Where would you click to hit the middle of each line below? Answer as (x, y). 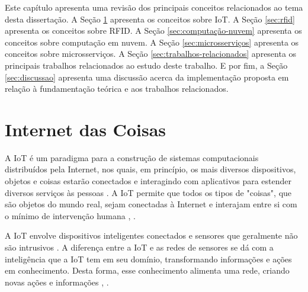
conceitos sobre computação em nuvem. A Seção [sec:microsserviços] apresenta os (152, 42)
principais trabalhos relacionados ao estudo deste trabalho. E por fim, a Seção (146, 65)
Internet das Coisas (85, 129)
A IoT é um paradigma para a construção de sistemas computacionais (132, 157)
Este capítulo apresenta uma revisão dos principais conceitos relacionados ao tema (154, 7)
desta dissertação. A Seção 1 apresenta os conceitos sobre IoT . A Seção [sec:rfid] (150, 19)
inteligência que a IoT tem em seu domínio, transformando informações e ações (148, 259)
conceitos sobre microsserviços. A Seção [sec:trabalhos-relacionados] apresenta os (151, 54)
